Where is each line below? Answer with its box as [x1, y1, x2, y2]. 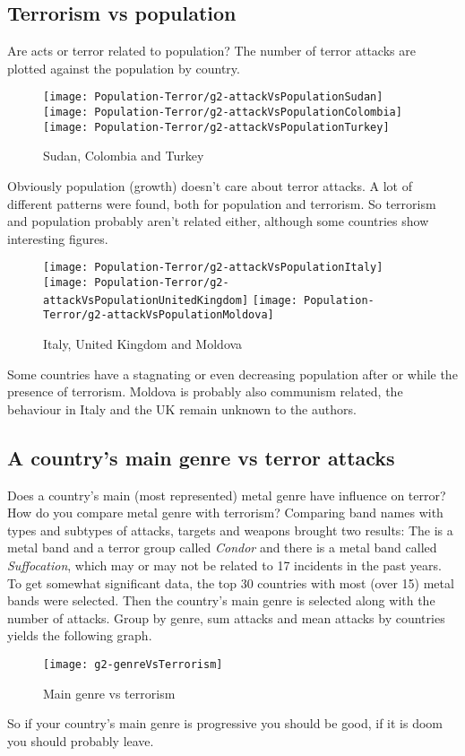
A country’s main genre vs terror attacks [7, 443, 395, 471]
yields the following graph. [7, 626, 152, 645]
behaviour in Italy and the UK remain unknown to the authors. [7, 399, 357, 418]
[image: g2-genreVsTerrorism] [43, 657, 223, 671]
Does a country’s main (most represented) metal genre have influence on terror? [7, 485, 446, 504]
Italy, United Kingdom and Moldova [43, 334, 243, 352]
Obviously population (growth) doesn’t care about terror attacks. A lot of [7, 176, 412, 195]
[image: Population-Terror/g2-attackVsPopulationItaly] [43, 261, 383, 274]
